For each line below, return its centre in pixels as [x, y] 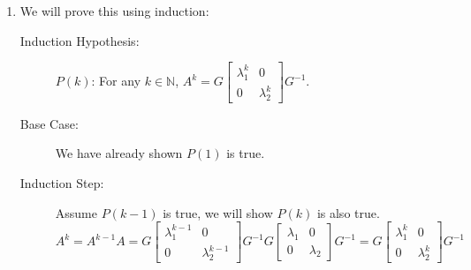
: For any [116, 81]
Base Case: [49, 123]
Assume [76, 212]
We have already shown [119, 153]
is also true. [348, 212]
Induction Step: [62, 183]
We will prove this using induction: [114, 11]
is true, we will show [218, 212]
